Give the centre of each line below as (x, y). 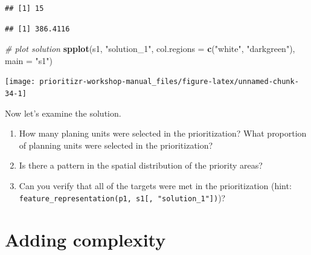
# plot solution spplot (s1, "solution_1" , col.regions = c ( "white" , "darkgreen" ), (150, 49)
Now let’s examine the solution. (63, 113)
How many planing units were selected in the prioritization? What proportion (163, 133)
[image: (20, 82)
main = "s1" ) (29, 60)
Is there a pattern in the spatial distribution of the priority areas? (141, 165)
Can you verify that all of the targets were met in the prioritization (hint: (155, 186)
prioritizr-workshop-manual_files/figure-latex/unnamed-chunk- (169, 82)
